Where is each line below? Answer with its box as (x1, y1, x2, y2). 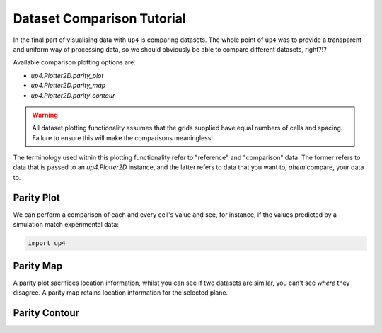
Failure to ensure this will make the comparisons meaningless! (32, 133, 214, 142)
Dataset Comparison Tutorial (13, 11, 187, 26)
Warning (32, 111, 58, 119)
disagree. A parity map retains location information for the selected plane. (13, 288, 228, 297)
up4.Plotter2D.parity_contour (30, 91, 115, 99)
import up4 (28, 239, 66, 247)
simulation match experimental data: (13, 220, 120, 229)
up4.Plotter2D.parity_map (30, 81, 106, 90)
